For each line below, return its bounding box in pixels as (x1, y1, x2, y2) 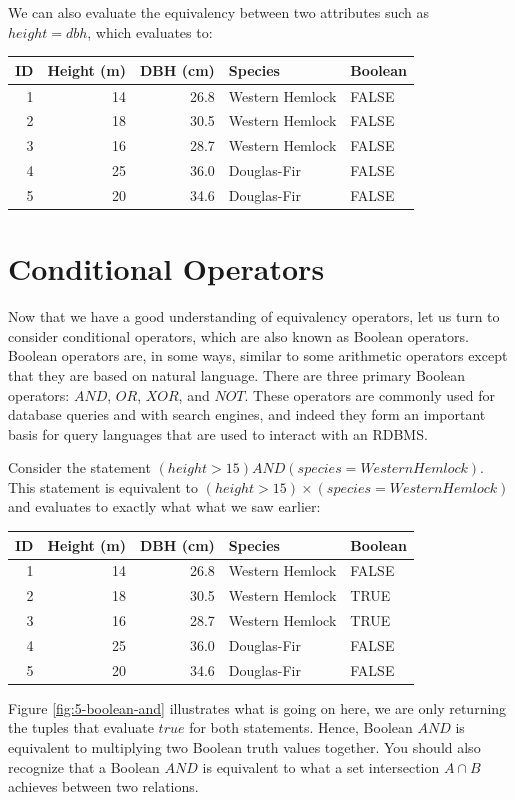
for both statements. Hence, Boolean (189, 717, 413, 738)
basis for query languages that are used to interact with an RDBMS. (8, 423, 428, 444)
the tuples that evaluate (8, 717, 154, 738)
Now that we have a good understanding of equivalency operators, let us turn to (8, 306, 500, 327)
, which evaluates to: (87, 21, 213, 42)
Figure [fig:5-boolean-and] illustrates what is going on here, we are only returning (8, 697, 507, 718)
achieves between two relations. (8, 776, 199, 797)
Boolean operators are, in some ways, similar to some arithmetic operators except (8, 345, 508, 366)
